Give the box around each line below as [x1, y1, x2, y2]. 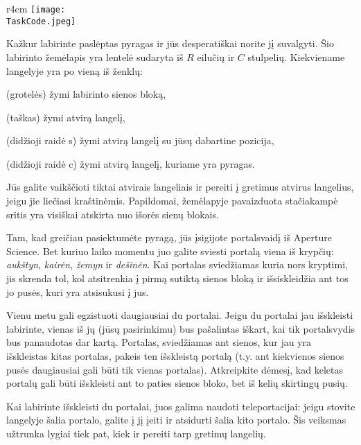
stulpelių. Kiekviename [247, 49, 345, 64]
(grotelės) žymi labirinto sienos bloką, [6, 87, 166, 101]
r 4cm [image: [6, 1, 66, 15]
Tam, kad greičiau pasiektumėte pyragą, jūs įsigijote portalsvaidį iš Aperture [6, 230, 332, 245]
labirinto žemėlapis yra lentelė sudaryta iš [6, 49, 184, 64]
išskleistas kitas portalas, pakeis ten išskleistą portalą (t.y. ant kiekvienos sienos [6, 349, 344, 363]
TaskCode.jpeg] [6, 16, 76, 26]
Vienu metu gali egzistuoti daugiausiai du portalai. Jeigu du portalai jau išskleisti [6, 308, 353, 322]
